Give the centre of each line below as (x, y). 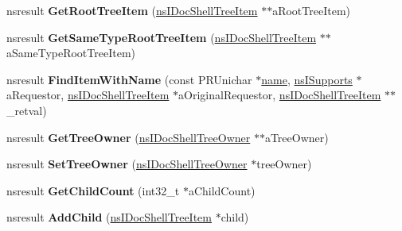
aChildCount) (222, 190)
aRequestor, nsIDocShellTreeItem (88, 95)
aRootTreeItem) (312, 10)
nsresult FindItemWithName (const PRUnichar (129, 79)
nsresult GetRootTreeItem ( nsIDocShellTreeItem (132, 10)
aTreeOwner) (297, 137)
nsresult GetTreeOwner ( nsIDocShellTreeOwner (129, 137)
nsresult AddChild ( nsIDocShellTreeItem (109, 217)
